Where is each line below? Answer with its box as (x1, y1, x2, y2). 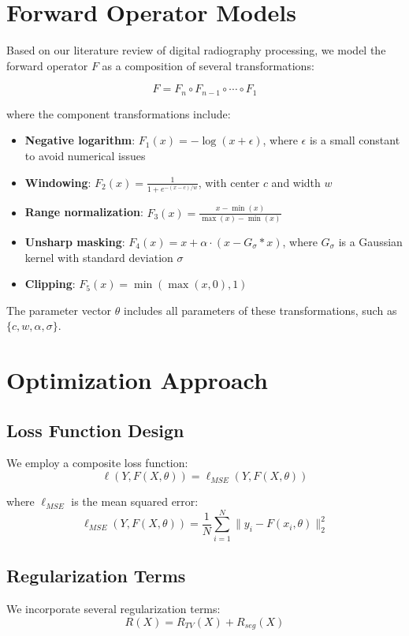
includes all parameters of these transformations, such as (124, 301, 397, 318)
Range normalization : (24, 204, 143, 220)
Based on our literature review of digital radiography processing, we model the (6, 42, 386, 58)
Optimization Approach (6, 364, 268, 396)
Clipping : (24, 275, 76, 292)
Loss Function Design (6, 417, 184, 442)
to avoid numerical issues (24, 147, 146, 163)
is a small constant (309, 132, 400, 148)
